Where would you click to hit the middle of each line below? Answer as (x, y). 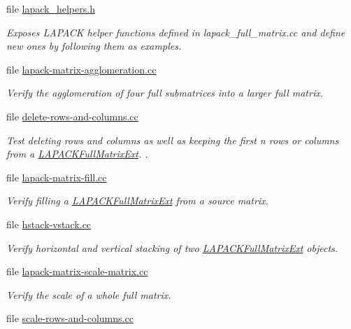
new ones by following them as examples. (94, 46)
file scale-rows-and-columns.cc (70, 318)
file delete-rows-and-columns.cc (72, 116)
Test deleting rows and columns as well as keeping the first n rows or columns (173, 140)
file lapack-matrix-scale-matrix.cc (77, 271)
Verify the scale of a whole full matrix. (89, 294)
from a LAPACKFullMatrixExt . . (77, 154)
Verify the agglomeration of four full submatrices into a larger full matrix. (165, 93)
